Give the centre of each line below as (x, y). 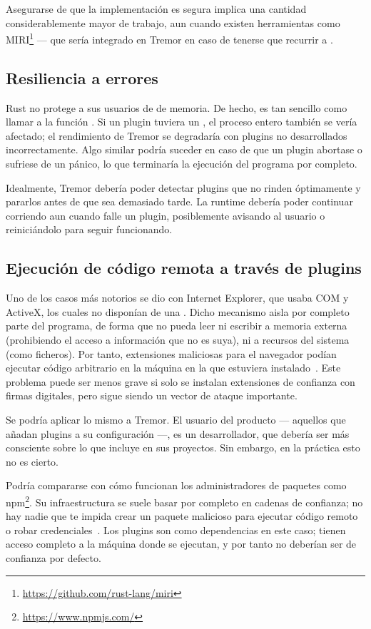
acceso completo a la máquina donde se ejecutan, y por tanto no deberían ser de (181, 544)
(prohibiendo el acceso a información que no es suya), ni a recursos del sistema (178, 339)
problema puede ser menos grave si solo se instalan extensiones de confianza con (181, 381)
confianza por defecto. (54, 557)
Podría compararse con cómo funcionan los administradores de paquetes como (176, 485)
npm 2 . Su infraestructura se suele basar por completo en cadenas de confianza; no (184, 501)
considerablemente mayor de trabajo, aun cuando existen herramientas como (173, 22)
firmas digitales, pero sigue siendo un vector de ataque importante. (152, 395)
